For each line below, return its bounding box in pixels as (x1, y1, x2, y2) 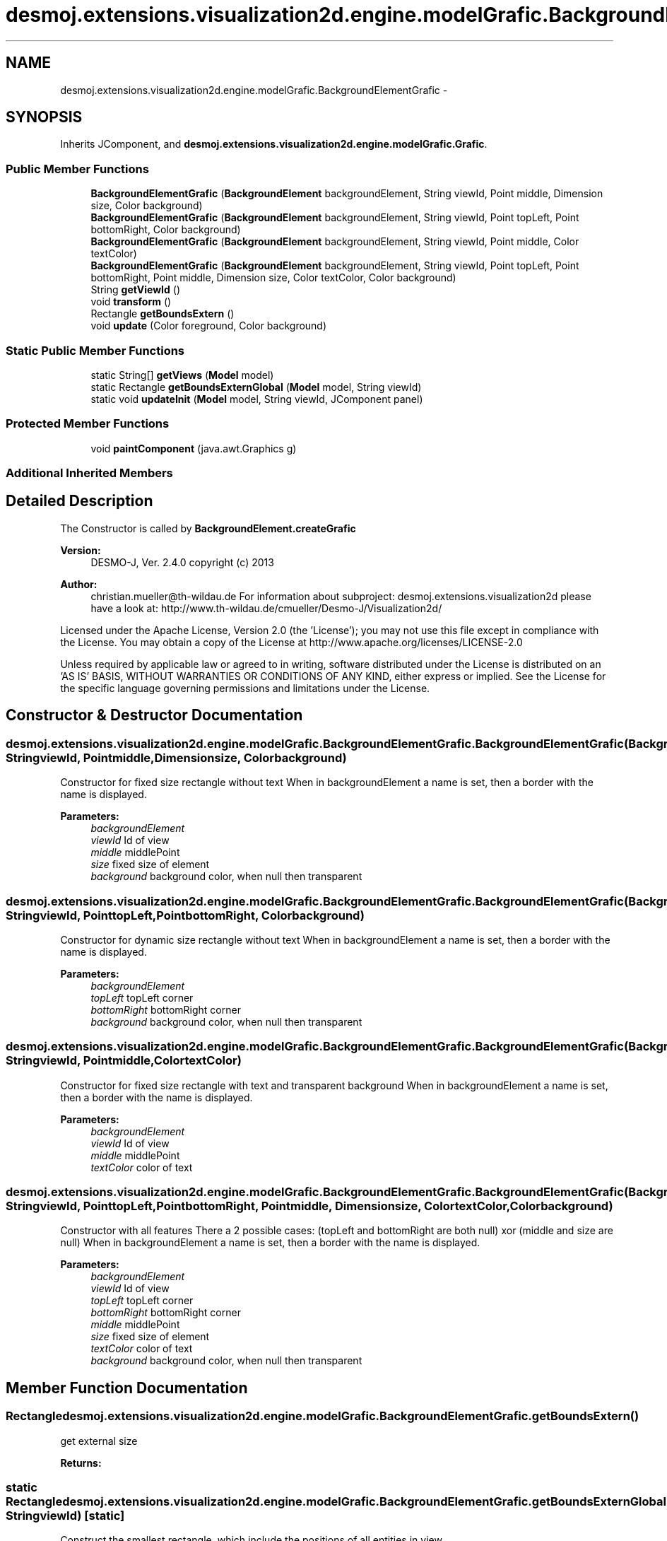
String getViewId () (90, 283, 181, 296)
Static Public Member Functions (6, 343, 185, 358)
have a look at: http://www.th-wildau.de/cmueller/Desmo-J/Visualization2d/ (90, 602, 442, 614)
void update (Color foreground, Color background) (90, 320, 327, 332)
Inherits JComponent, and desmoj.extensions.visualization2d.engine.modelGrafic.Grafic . (60, 138, 488, 151)
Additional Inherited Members (6, 466, 173, 481)
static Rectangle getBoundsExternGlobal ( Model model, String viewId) (90, 380, 422, 393)
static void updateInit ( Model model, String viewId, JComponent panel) (90, 392, 423, 405)
